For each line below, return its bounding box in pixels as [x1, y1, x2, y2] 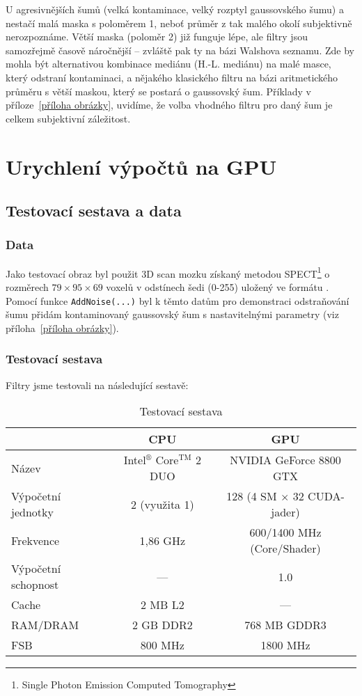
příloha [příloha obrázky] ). [6, 320, 119, 335]
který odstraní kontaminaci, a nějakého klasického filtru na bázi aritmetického [6, 70, 338, 84]
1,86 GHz [139, 532, 186, 548]
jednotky [11, 504, 54, 521]
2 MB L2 [141, 596, 184, 613]
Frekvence [11, 532, 60, 548]
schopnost [11, 576, 59, 593]
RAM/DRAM [11, 617, 79, 633]
